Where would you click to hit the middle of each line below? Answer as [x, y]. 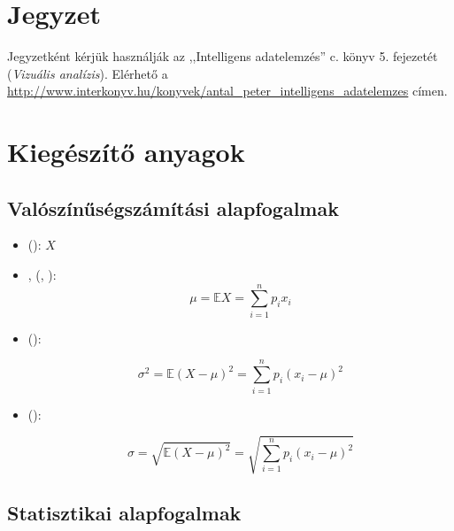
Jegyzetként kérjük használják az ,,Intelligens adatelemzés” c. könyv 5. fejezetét [223, 56]
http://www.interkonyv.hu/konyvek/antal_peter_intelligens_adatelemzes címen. [227, 91]
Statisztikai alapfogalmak [124, 513]
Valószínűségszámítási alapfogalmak [173, 208]
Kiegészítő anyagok [126, 152]
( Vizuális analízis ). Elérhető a [88, 73]
